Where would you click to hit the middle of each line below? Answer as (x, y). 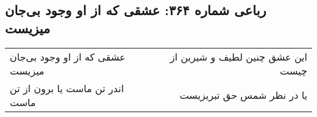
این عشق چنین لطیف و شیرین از (239, 56)
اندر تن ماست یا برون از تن (67, 88)
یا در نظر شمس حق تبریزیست (243, 95)
